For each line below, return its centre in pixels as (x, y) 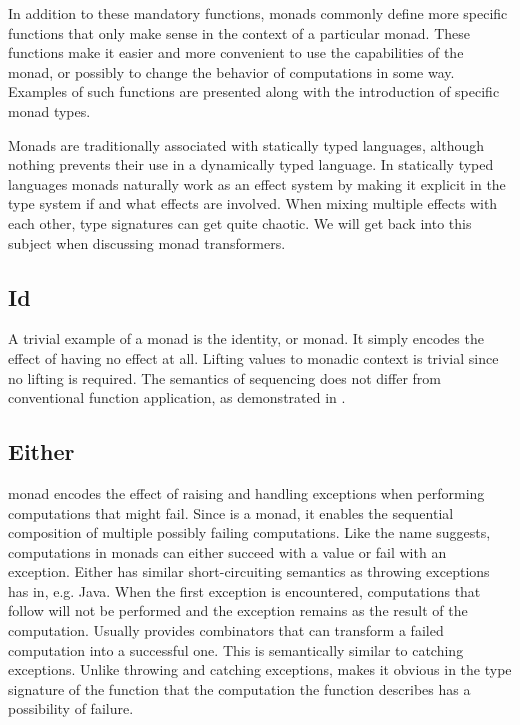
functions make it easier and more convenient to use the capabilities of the (236, 52)
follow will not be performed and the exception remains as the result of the (238, 610)
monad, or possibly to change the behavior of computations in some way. (231, 71)
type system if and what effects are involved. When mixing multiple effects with (253, 203)
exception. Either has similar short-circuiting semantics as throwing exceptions (249, 571)
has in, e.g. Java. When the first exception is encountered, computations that (244, 590)
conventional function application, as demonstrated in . (177, 397)
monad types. (49, 110)
